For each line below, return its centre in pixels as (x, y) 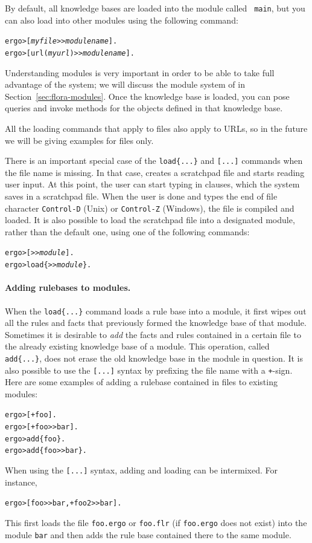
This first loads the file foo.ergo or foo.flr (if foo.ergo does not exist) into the (156, 522)
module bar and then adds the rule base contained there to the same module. (148, 534)
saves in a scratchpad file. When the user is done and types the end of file (141, 196)
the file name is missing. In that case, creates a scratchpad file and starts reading (155, 172)
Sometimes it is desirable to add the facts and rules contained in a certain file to (153, 334)
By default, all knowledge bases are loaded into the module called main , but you (155, 8)
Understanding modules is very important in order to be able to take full (140, 72)
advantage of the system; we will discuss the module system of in (125, 84)
